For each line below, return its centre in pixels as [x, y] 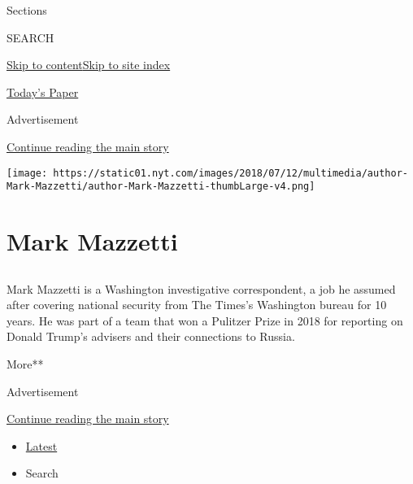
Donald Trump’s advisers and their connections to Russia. [151, 336]
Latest [41, 445]
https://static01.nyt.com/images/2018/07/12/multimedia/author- [230, 173]
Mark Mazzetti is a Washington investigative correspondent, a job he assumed [201, 288]
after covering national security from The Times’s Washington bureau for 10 [197, 305]
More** [25, 364]
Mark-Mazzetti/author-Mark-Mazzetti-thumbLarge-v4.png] [161, 187]
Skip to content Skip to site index [89, 65]
